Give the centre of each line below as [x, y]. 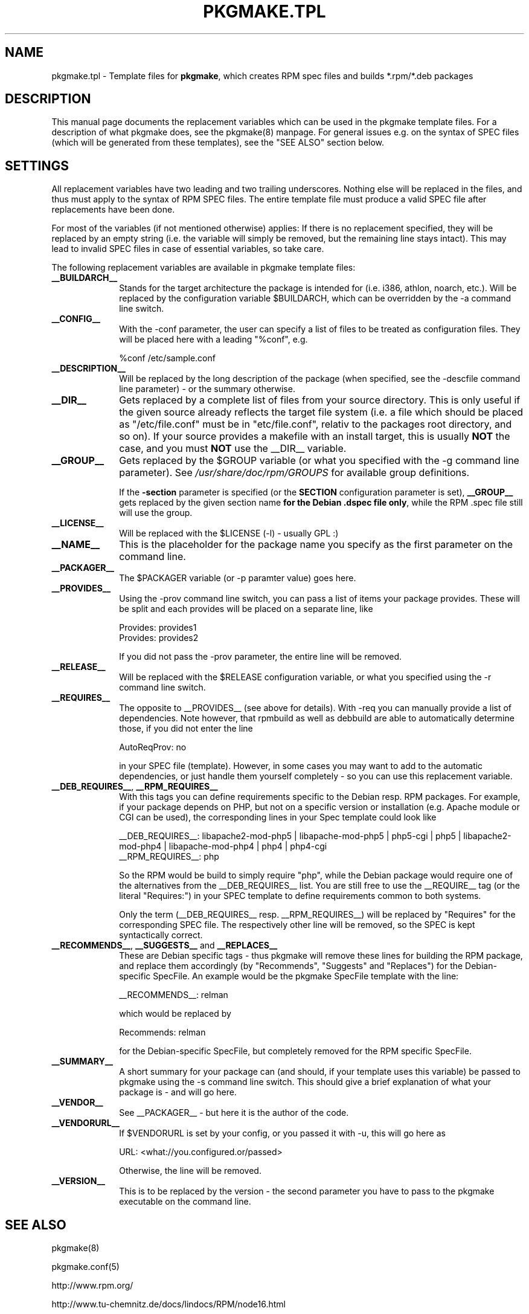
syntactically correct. [161, 935]
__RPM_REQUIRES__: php [169, 857]
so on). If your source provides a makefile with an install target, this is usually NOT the [315, 436]
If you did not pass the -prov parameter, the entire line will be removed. [261, 657]
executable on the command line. [185, 1202]
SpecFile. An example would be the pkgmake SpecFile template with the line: [306, 976]
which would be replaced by [175, 1014]
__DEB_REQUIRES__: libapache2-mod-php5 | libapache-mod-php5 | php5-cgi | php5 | [290, 836]
